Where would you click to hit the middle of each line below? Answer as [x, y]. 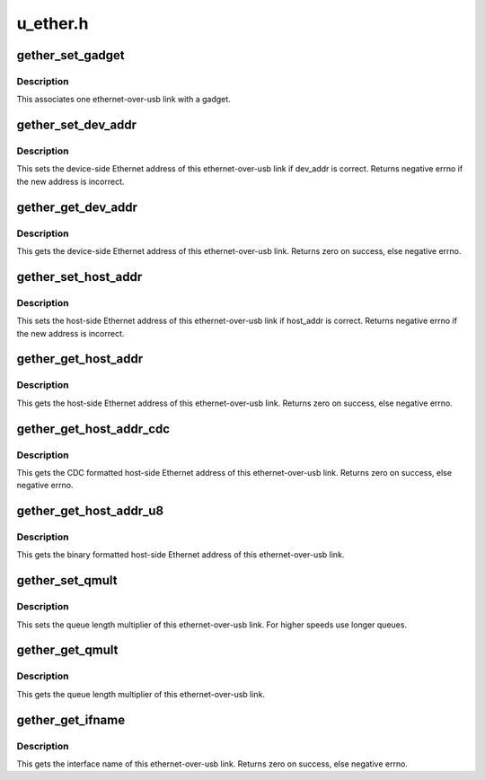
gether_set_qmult [67, 580]
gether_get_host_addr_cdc [93, 429]
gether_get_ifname [71, 719]
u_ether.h [53, 23]
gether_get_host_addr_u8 [90, 511]
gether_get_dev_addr [77, 207]
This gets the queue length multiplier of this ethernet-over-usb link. [141, 694]
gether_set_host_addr [79, 277]
